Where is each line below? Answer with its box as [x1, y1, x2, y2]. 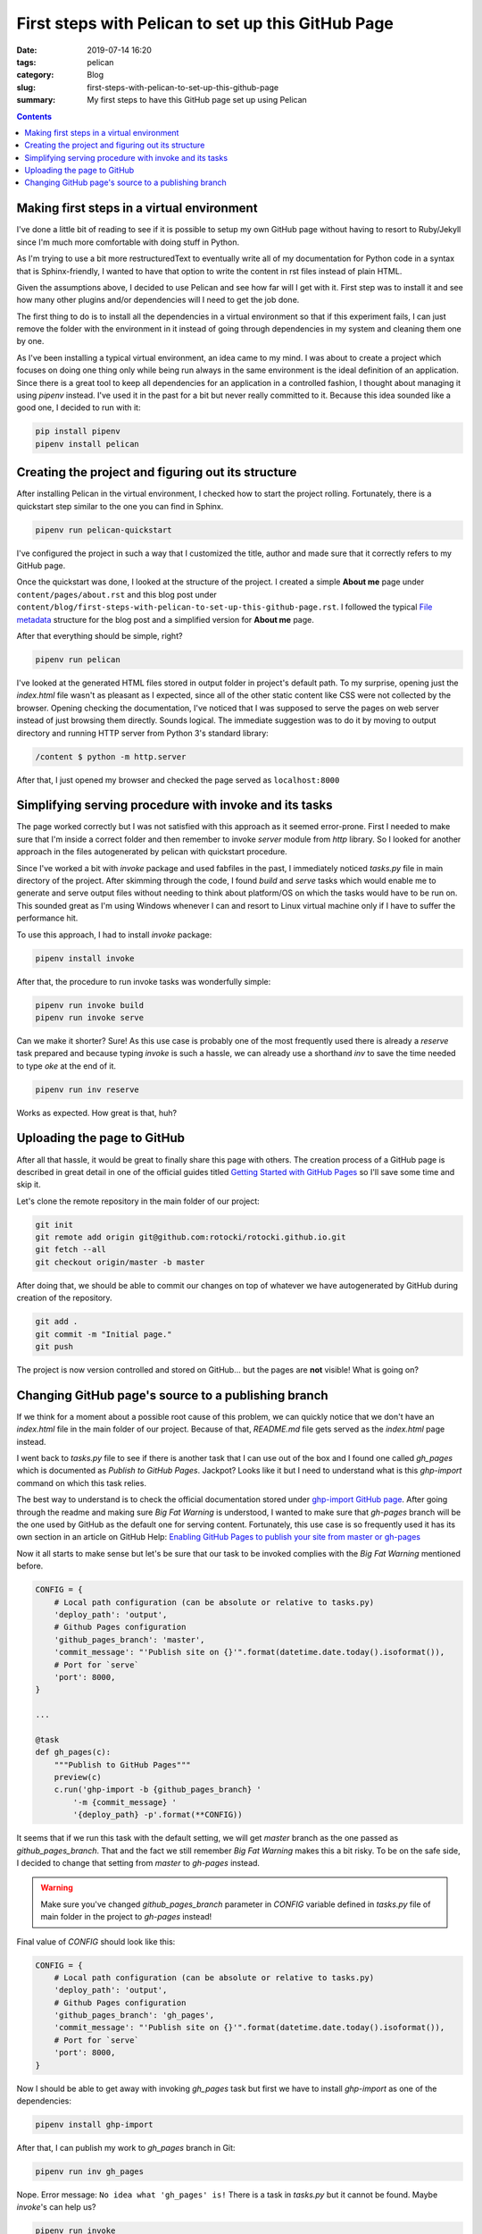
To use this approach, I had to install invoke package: [16, 929, 212, 940]
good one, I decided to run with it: [16, 402, 141, 413]
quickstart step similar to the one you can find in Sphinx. [16, 500, 224, 511]
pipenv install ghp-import [35, 2120, 154, 2129]
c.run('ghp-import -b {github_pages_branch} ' [54, 1785, 262, 1795]
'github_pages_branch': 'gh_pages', [54, 2011, 214, 2020]
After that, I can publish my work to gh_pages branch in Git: [16, 2142, 236, 2153]
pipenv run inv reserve [35, 1084, 140, 1095]
